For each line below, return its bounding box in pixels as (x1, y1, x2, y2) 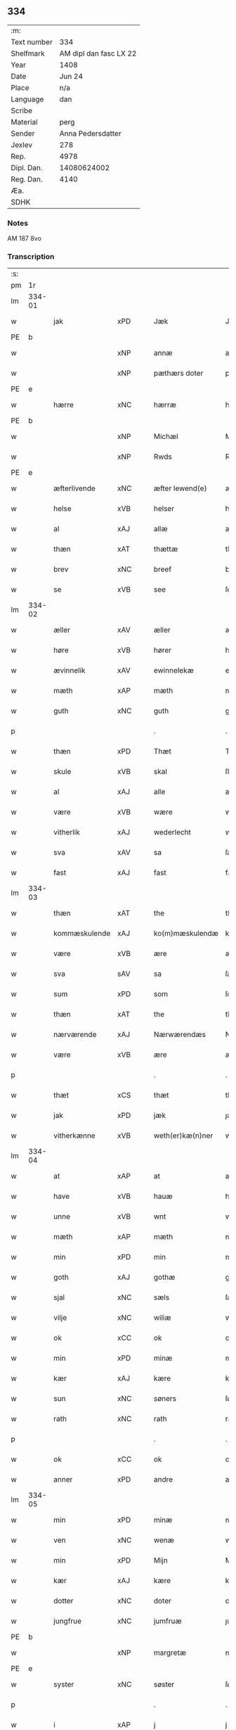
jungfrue (53, 1616, 82, 1626)
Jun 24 (59, 71, 83, 81)
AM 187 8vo (7, 234, 42, 243)
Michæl (153, 432, 178, 442)
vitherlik (53, 827, 81, 837)
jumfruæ (153, 1616, 182, 1626)
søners (153, 1394, 177, 1404)
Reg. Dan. (11, 174, 44, 184)
